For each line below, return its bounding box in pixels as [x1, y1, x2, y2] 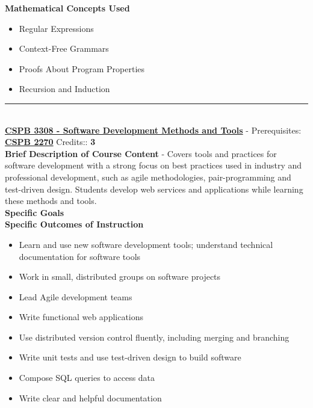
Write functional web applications [19, 311, 144, 323]
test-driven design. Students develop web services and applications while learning [5, 182, 303, 195]
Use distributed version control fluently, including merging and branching [19, 330, 290, 343]
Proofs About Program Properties [19, 62, 145, 75]
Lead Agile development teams [19, 290, 132, 303]
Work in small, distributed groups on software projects [19, 270, 221, 283]
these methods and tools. [5, 194, 97, 207]
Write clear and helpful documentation [19, 391, 162, 404]
